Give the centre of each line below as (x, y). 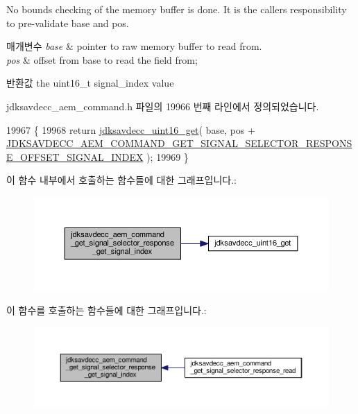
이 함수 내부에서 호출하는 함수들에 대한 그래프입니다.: (121, 180)
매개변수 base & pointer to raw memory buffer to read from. (134, 46)
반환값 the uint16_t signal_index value (90, 83)
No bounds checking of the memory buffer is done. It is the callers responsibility (177, 9)
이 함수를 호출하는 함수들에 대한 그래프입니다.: (106, 310)
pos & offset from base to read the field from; (102, 59)
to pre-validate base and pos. (68, 23)
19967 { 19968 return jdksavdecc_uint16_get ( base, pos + (131, 129)
